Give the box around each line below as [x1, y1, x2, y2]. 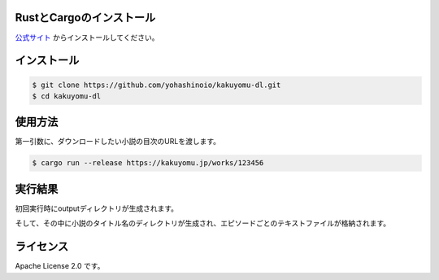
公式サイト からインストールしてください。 [15, 33, 159, 42]
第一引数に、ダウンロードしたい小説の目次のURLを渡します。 [15, 137, 221, 147]
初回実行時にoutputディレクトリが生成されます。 [15, 203, 179, 213]
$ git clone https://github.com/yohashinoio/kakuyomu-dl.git [32, 80, 281, 90]
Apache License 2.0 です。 [15, 261, 105, 271]
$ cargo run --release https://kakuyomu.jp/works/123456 [32, 159, 264, 168]
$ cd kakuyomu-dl [32, 91, 102, 101]
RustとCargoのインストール [15, 11, 156, 24]
